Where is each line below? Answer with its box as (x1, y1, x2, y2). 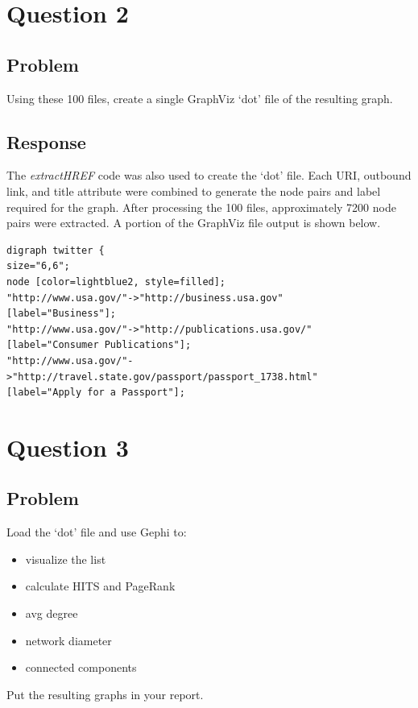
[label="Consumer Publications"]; (6, 339, 192, 351)
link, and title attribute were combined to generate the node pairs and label (6, 182, 381, 199)
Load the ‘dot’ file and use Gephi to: (6, 524, 187, 540)
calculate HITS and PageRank (25, 578, 176, 594)
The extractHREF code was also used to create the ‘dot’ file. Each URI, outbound (6, 167, 412, 184)
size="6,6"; (6, 260, 70, 272)
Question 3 (6, 430, 129, 463)
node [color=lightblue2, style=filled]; (6, 275, 226, 288)
